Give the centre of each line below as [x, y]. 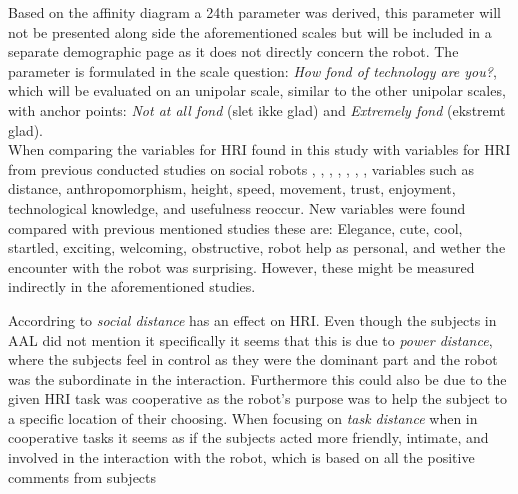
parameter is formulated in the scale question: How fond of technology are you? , [252, 70]
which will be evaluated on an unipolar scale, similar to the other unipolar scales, [257, 90]
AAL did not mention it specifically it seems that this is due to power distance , [250, 339]
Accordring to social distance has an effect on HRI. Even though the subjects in [252, 319]
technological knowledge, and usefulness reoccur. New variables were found [237, 207]
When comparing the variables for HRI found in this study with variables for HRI [259, 149]
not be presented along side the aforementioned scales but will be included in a [250, 31]
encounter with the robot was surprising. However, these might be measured [241, 266]
